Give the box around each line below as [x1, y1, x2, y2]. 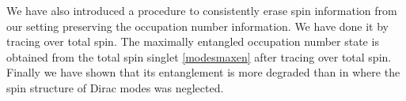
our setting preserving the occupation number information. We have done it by [6, 17, 389, 34]
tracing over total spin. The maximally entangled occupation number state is [6, 33, 379, 50]
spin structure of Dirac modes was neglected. [6, 79, 224, 95]
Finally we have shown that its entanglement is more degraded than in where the [6, 64, 400, 80]
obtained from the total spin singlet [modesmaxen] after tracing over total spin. [6, 48, 392, 65]
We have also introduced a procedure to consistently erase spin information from [6, 2, 397, 18]
